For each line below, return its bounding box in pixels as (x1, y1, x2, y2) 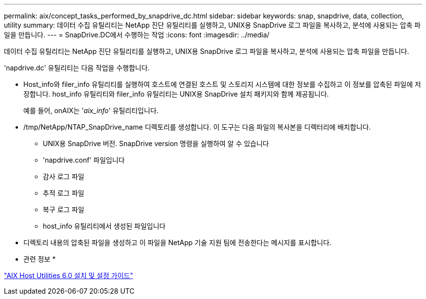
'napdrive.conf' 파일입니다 (43, 156, 125, 164)
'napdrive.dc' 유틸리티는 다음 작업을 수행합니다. (4, 64, 150, 72)
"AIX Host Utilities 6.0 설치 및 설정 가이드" (4, 271, 133, 280)
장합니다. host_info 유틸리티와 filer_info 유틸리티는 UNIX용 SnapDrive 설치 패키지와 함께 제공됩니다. (23, 90, 329, 98)
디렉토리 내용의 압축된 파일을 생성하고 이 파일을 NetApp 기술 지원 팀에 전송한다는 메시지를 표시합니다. (23, 238, 332, 247)
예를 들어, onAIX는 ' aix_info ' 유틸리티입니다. (23, 106, 159, 115)
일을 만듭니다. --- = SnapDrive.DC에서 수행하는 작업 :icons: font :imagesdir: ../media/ (4, 31, 269, 39)
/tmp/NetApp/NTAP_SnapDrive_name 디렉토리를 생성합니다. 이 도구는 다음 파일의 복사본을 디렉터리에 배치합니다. (23, 123, 371, 131)
